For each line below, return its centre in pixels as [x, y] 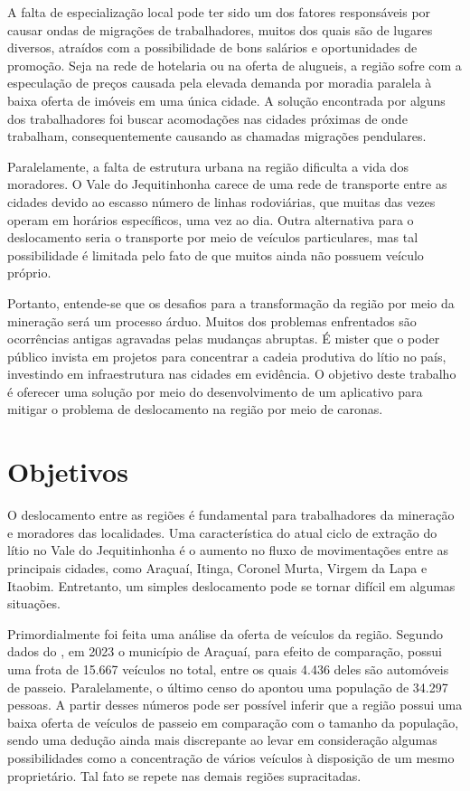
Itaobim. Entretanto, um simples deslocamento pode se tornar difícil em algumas [231, 585]
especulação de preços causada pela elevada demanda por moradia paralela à [220, 83]
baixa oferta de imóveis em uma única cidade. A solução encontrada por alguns [226, 100]
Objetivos [68, 471]
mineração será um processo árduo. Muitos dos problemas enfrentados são [212, 320]
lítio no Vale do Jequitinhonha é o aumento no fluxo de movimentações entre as [228, 550]
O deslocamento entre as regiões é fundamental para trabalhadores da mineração [231, 515]
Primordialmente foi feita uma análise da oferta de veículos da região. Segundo [225, 633]
